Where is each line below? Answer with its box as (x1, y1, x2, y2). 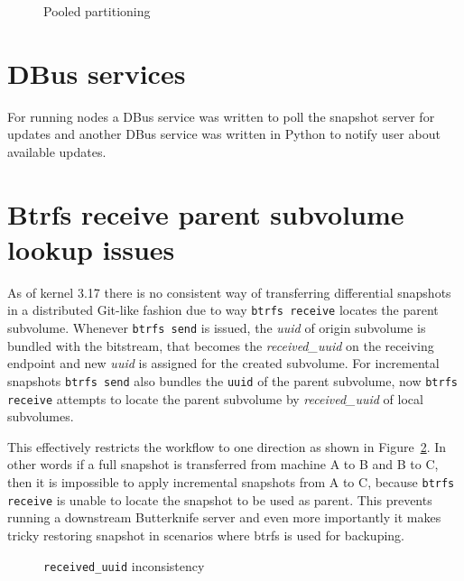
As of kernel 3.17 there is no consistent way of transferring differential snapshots (7, 282, 451, 301)
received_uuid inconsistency (43, 556, 205, 575)
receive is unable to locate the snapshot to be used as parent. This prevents (7, 490, 432, 509)
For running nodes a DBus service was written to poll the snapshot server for (7, 106, 435, 125)
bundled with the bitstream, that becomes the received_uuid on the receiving (7, 336, 434, 355)
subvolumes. (7, 407, 74, 426)
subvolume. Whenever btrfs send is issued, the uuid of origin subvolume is (7, 318, 426, 337)
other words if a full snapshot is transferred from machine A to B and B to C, (7, 455, 439, 474)
